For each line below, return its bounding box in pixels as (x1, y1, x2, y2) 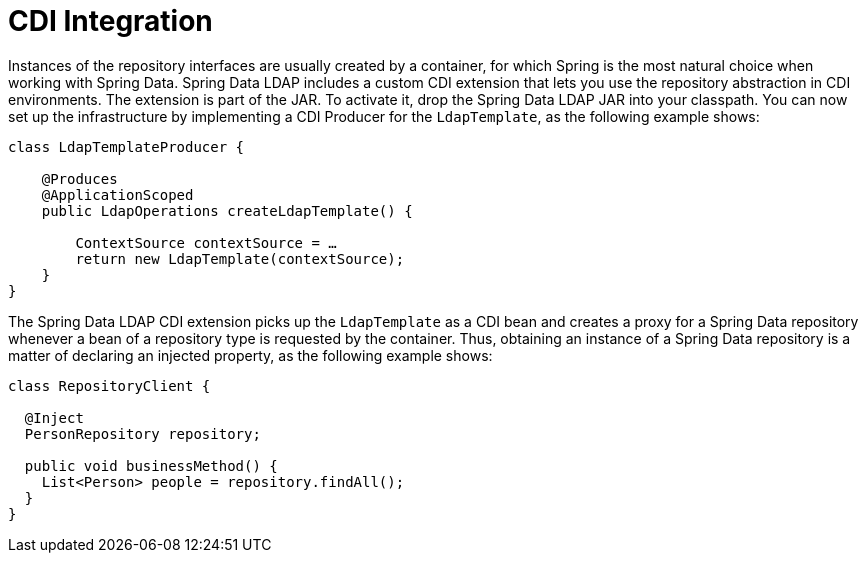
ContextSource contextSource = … (75, 234, 337, 251)
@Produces (41, 170, 118, 187)
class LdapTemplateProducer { (8, 138, 245, 155)
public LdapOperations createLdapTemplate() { (41, 202, 413, 219)
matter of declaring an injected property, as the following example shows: (8, 346, 493, 364)
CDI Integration (8, 4, 213, 38)
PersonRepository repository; (24, 425, 261, 442)
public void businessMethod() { (24, 457, 278, 474)
